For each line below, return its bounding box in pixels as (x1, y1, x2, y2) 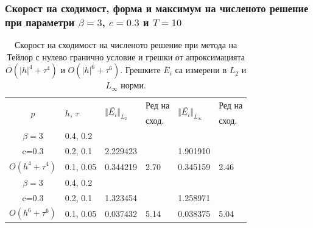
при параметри (5, 14, 75, 29)
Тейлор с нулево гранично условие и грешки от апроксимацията (7, 50, 245, 63)
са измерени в (175, 63, 227, 76)
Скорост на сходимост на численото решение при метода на (14, 38, 237, 51)
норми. (121, 79, 146, 91)
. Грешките (120, 63, 161, 76)
